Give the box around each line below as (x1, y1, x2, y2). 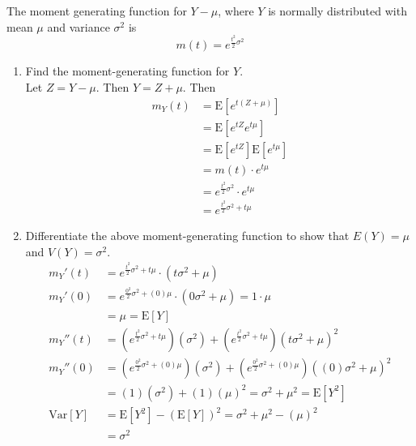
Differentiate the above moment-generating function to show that (25, 227, 350, 244)
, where (218, 2, 254, 19)
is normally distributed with (268, 2, 407, 19)
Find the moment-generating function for (25, 62, 230, 79)
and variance (47, 18, 110, 35)
